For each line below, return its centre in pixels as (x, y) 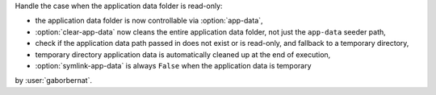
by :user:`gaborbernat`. (54, 81)
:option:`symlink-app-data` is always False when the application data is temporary (173, 65)
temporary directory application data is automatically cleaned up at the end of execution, (183, 54)
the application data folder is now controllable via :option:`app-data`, (149, 21)
